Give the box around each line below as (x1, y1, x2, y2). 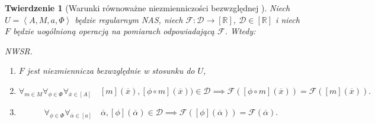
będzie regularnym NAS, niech (75, 13, 183, 25)
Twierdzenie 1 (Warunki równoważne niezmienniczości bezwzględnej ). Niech (5, 2, 290, 14)
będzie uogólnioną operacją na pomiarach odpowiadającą (13, 25, 214, 37)
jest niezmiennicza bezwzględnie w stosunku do (27, 64, 195, 77)
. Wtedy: (225, 25, 256, 37)
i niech (275, 13, 300, 25)
